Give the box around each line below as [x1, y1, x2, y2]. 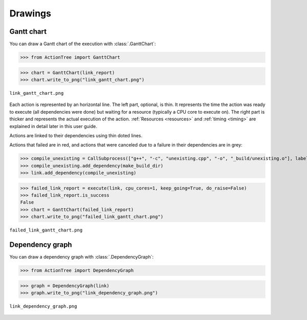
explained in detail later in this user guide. [9, 123, 97, 129]
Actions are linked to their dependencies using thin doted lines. [9, 132, 143, 138]
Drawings [9, 8, 51, 19]
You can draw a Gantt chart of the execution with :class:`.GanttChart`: [9, 41, 156, 47]
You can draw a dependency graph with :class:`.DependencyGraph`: [9, 254, 154, 260]
